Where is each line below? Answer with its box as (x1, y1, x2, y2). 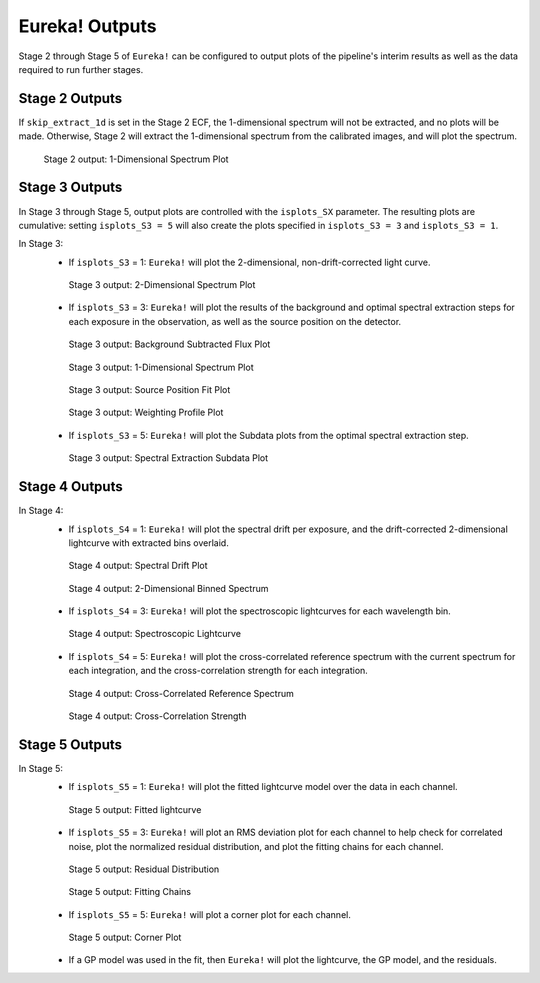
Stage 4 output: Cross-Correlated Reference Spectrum (68, 687, 294, 699)
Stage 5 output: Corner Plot (68, 931, 182, 944)
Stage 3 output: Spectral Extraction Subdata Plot (68, 452, 269, 464)
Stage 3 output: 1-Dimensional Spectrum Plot (68, 361, 254, 373)
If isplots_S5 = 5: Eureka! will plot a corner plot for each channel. (68, 908, 352, 920)
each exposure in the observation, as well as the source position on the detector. (68, 315, 402, 327)
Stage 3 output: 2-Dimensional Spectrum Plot (68, 279, 256, 291)
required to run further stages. (18, 63, 144, 75)
